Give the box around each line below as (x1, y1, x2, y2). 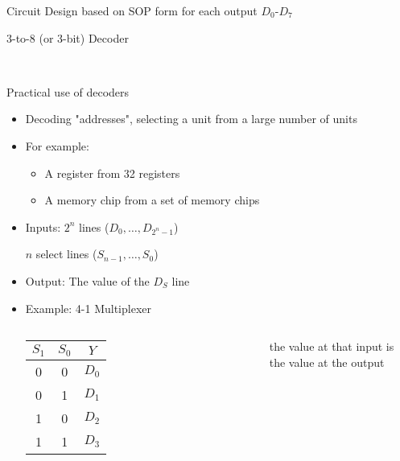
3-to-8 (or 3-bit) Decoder (6, 29, 129, 46)
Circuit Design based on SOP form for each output (6, 2, 258, 19)
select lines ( (35, 245, 97, 262)
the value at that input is (269, 338, 394, 355)
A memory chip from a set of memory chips (44, 191, 260, 208)
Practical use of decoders (6, 83, 130, 100)
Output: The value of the (25, 272, 150, 289)
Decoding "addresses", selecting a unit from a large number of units (25, 110, 357, 127)
